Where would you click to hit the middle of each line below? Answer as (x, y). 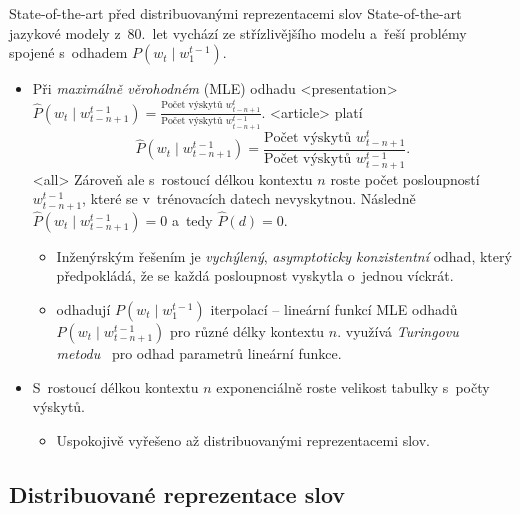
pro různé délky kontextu (247, 331)
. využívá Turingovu (398, 331)
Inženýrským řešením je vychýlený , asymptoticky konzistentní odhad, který (284, 255)
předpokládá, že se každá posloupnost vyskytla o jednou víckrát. (255, 275)
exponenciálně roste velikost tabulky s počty (353, 386)
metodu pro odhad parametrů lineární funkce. (199, 353)
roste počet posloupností (405, 178)
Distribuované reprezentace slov (177, 493)
